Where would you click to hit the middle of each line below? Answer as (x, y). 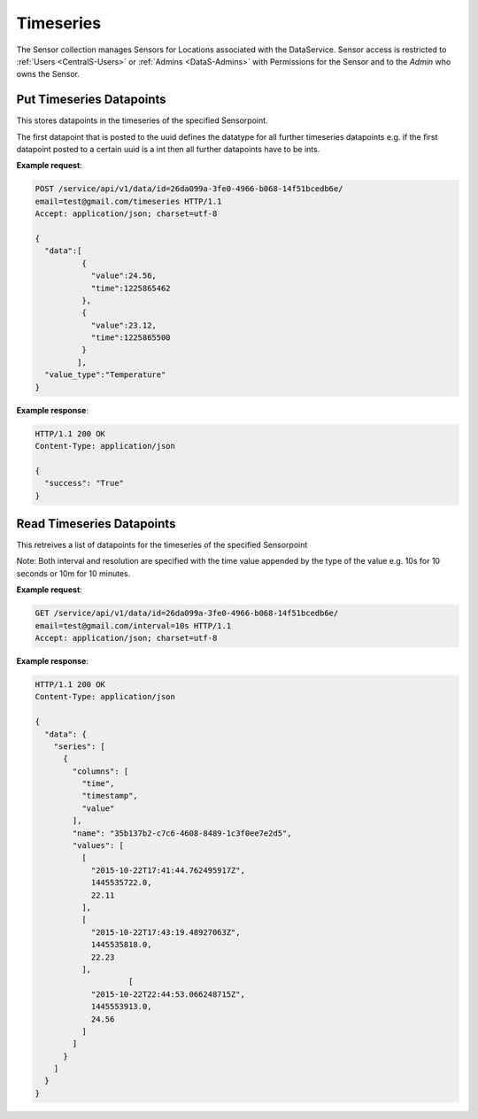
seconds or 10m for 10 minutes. (73, 573)
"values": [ (98, 846)
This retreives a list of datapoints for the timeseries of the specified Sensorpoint (162, 545)
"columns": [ (100, 771)
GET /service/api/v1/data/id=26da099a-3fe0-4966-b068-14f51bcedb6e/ (187, 614)
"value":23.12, (123, 325)
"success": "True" (84, 483)
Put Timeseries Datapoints (92, 100)
